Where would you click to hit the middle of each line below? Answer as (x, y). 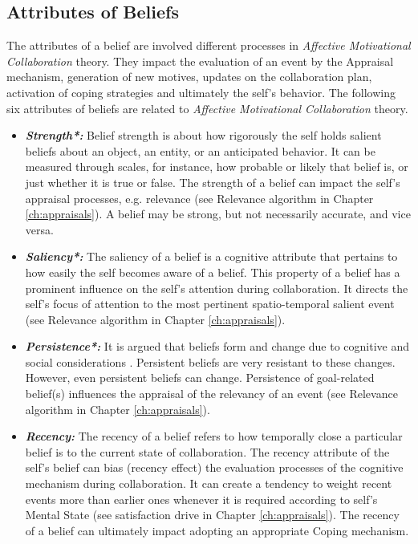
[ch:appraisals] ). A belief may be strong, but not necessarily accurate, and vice (218, 214)
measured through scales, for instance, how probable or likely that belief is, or (217, 166)
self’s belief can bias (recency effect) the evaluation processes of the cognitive (214, 467)
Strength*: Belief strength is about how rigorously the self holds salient (203, 135)
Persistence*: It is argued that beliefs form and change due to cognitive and (217, 346)
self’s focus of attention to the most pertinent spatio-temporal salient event (210, 304)
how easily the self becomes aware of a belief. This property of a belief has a (213, 272)
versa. (39, 229)
